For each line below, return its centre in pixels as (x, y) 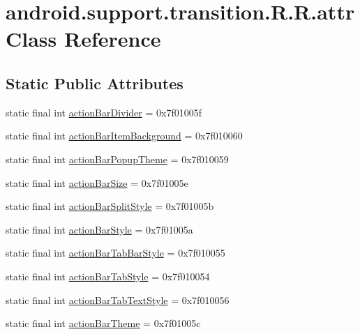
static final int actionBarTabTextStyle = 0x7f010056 (118, 299)
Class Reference (83, 39)
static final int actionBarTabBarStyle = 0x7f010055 (115, 253)
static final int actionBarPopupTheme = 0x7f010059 (117, 159)
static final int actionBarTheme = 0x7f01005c (103, 323)
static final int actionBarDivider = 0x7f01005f (104, 112)
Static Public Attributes (95, 83)
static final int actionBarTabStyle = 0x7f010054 (108, 276)
